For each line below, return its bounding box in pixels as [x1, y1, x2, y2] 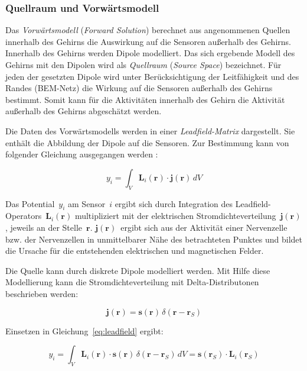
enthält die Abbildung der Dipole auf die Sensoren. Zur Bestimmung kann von [5, 136, 289, 149]
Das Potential [5, 197, 55, 209]
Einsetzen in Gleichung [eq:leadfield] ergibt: [5, 324, 164, 337]
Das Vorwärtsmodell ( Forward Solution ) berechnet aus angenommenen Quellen [5, 24, 290, 36]
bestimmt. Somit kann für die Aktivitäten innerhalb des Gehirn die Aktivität [5, 93, 285, 105]
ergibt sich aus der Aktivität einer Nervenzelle [120, 221, 288, 233]
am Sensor [68, 197, 106, 209]
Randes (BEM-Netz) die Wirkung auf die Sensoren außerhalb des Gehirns [5, 82, 273, 94]
